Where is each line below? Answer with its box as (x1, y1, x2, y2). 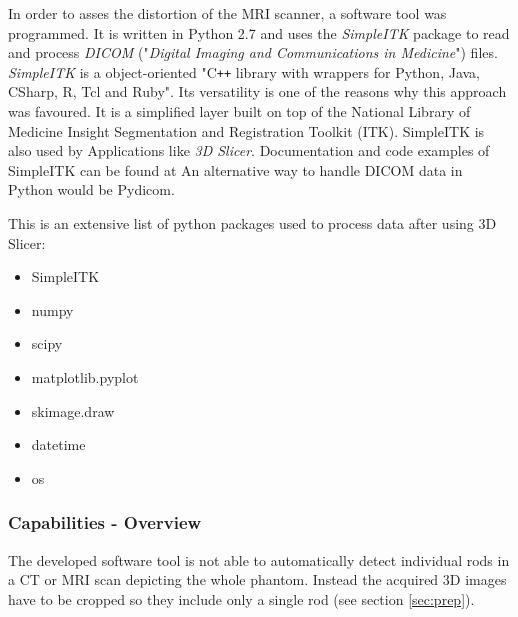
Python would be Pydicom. (8, 179, 175, 200)
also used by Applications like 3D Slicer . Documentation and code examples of (8, 140, 490, 161)
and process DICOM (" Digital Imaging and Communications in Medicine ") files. (8, 42, 498, 63)
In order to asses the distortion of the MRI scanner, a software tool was (8, 3, 447, 23)
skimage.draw (31, 400, 115, 421)
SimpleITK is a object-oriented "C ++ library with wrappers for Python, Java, (8, 61, 480, 82)
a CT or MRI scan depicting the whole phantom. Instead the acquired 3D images (8, 569, 507, 590)
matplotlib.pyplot (31, 366, 139, 387)
